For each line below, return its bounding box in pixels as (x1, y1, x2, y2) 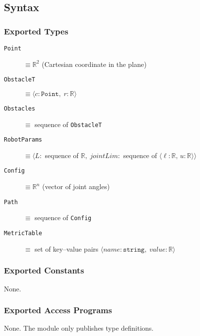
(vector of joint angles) (42, 181, 110, 192)
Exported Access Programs (4, 304, 112, 316)
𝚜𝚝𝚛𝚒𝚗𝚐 (123, 246, 145, 253)
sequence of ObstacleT (34, 119, 102, 129)
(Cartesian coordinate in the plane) (41, 59, 147, 69)
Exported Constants (4, 264, 84, 276)
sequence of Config (34, 212, 92, 223)
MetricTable (4, 230, 42, 237)
